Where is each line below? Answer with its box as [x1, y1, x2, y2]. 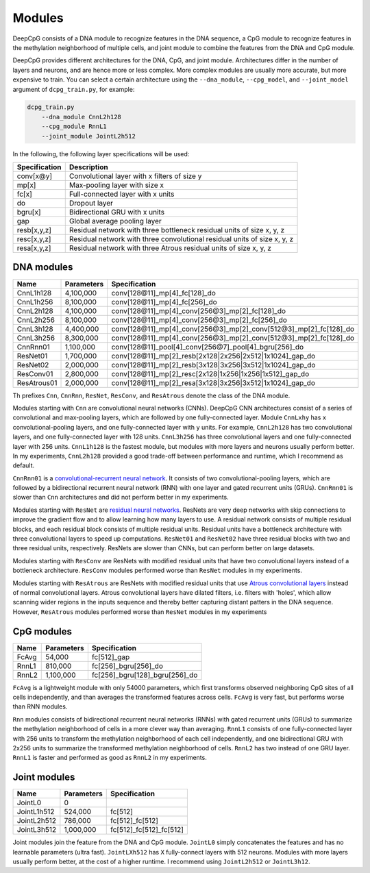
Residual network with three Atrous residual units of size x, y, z [69, 243, 272, 253]
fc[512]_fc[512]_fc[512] [110, 825, 184, 835]
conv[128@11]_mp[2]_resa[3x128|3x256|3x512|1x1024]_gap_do [111, 378, 315, 387]
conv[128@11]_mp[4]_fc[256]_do [111, 297, 217, 306]
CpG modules [12, 626, 72, 637]
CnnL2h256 [16, 315, 55, 325]
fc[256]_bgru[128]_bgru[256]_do [91, 670, 198, 680]
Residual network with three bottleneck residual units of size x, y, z [69, 225, 284, 235]
